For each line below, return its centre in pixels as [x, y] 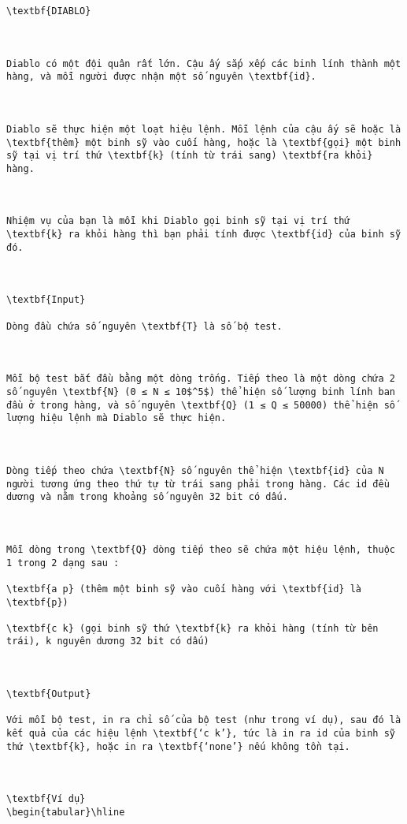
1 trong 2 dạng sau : [63, 563]
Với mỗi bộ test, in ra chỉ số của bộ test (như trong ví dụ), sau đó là [204, 720]
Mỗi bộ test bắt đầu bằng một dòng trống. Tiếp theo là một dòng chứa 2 [201, 379]
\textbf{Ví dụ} [46, 799]
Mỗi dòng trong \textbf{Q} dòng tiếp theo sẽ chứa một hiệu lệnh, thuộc [201, 549]
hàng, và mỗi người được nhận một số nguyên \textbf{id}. [161, 77]
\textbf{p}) [37, 602]
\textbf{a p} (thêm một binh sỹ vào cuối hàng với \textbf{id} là [184, 589]
